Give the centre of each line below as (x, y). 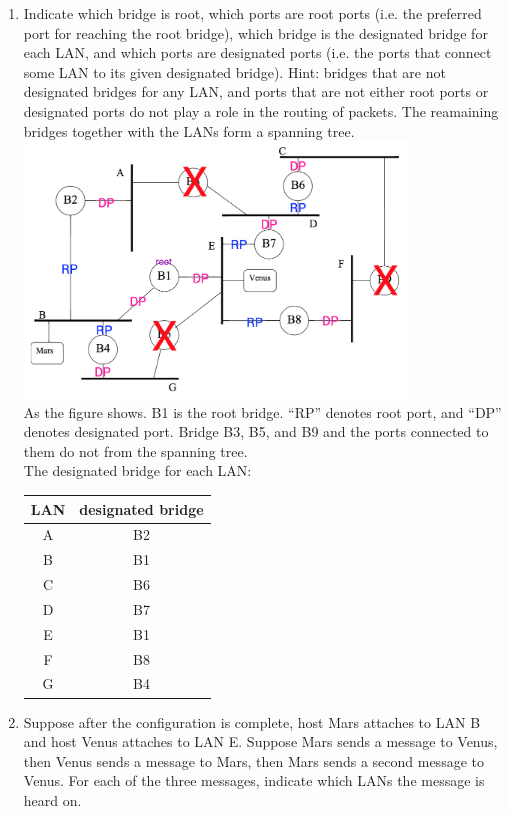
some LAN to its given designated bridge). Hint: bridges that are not (234, 71)
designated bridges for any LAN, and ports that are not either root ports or (256, 91)
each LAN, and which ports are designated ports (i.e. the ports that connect (257, 52)
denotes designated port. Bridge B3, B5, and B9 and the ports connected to (256, 431)
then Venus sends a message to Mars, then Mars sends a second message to (253, 760)
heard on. (52, 799)
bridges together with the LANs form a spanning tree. (189, 130)
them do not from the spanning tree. (135, 450)
